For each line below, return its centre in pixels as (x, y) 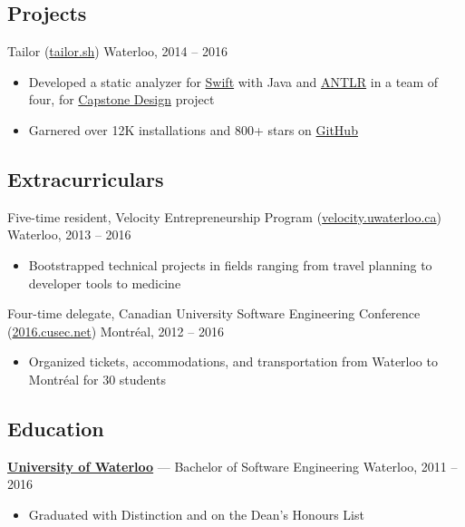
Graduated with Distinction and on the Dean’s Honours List (196, 514)
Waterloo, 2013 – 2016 (69, 234)
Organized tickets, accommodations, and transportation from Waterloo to (233, 361)
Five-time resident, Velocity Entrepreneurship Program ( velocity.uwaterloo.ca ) (224, 216)
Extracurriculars (86, 178)
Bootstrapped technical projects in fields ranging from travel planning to (230, 264)
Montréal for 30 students (97, 379)
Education (56, 428)
